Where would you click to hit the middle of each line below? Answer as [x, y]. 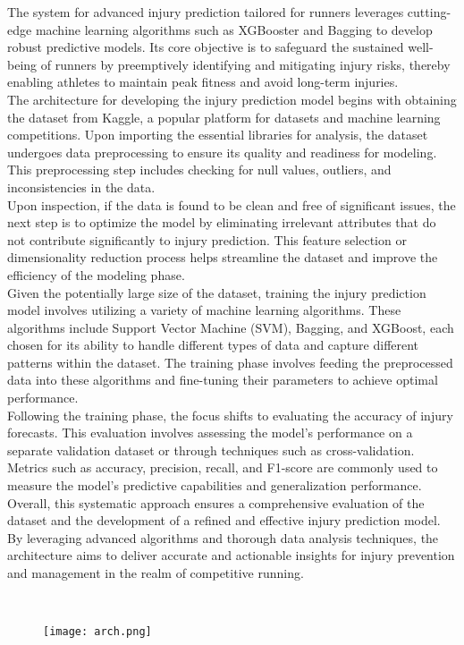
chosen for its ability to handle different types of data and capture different [213, 345]
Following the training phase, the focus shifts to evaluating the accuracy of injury [230, 415]
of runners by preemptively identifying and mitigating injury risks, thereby [245, 64]
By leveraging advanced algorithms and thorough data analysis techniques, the [223, 537]
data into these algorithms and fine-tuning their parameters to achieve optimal [223, 380]
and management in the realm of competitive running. [156, 573]
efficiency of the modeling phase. [96, 274]
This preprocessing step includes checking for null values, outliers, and [199, 170]
